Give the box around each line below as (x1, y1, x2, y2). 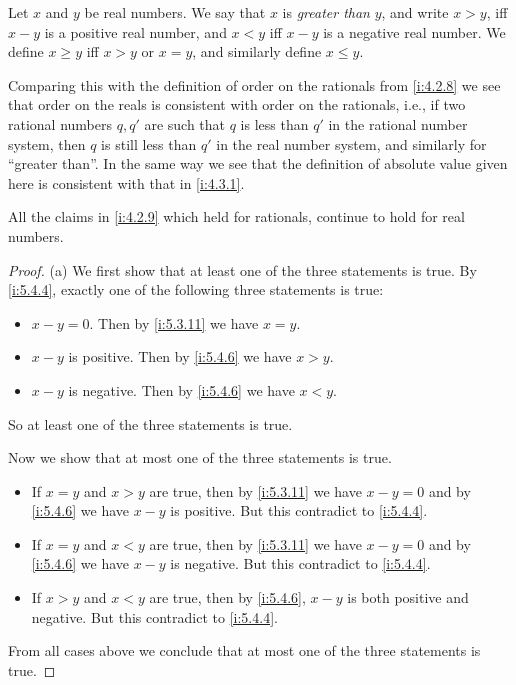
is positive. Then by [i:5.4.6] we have (68, 346, 292, 367)
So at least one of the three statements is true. (8, 413, 293, 434)
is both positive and (347, 587, 469, 608)
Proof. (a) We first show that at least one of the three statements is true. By (8, 259, 477, 280)
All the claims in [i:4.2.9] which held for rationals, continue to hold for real (8, 206, 465, 227)
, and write (381, 2, 449, 22)
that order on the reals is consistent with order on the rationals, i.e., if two (8, 94, 466, 115)
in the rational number (328, 113, 468, 134)
